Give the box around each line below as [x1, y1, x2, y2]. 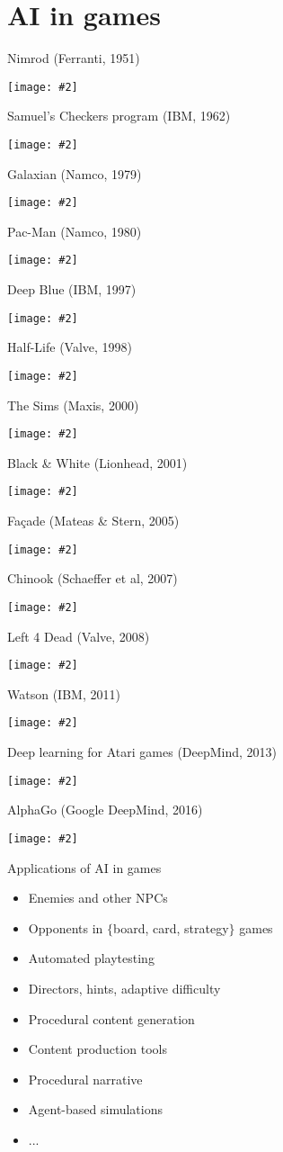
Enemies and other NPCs [28, 888, 168, 907]
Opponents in [28, 918, 103, 937]
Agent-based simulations [28, 1100, 163, 1119]
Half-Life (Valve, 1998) [7, 337, 133, 356]
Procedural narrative [28, 1069, 143, 1088]
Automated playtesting [28, 949, 155, 967]
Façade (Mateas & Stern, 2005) [7, 511, 180, 530]
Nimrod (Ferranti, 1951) [7, 49, 140, 67]
